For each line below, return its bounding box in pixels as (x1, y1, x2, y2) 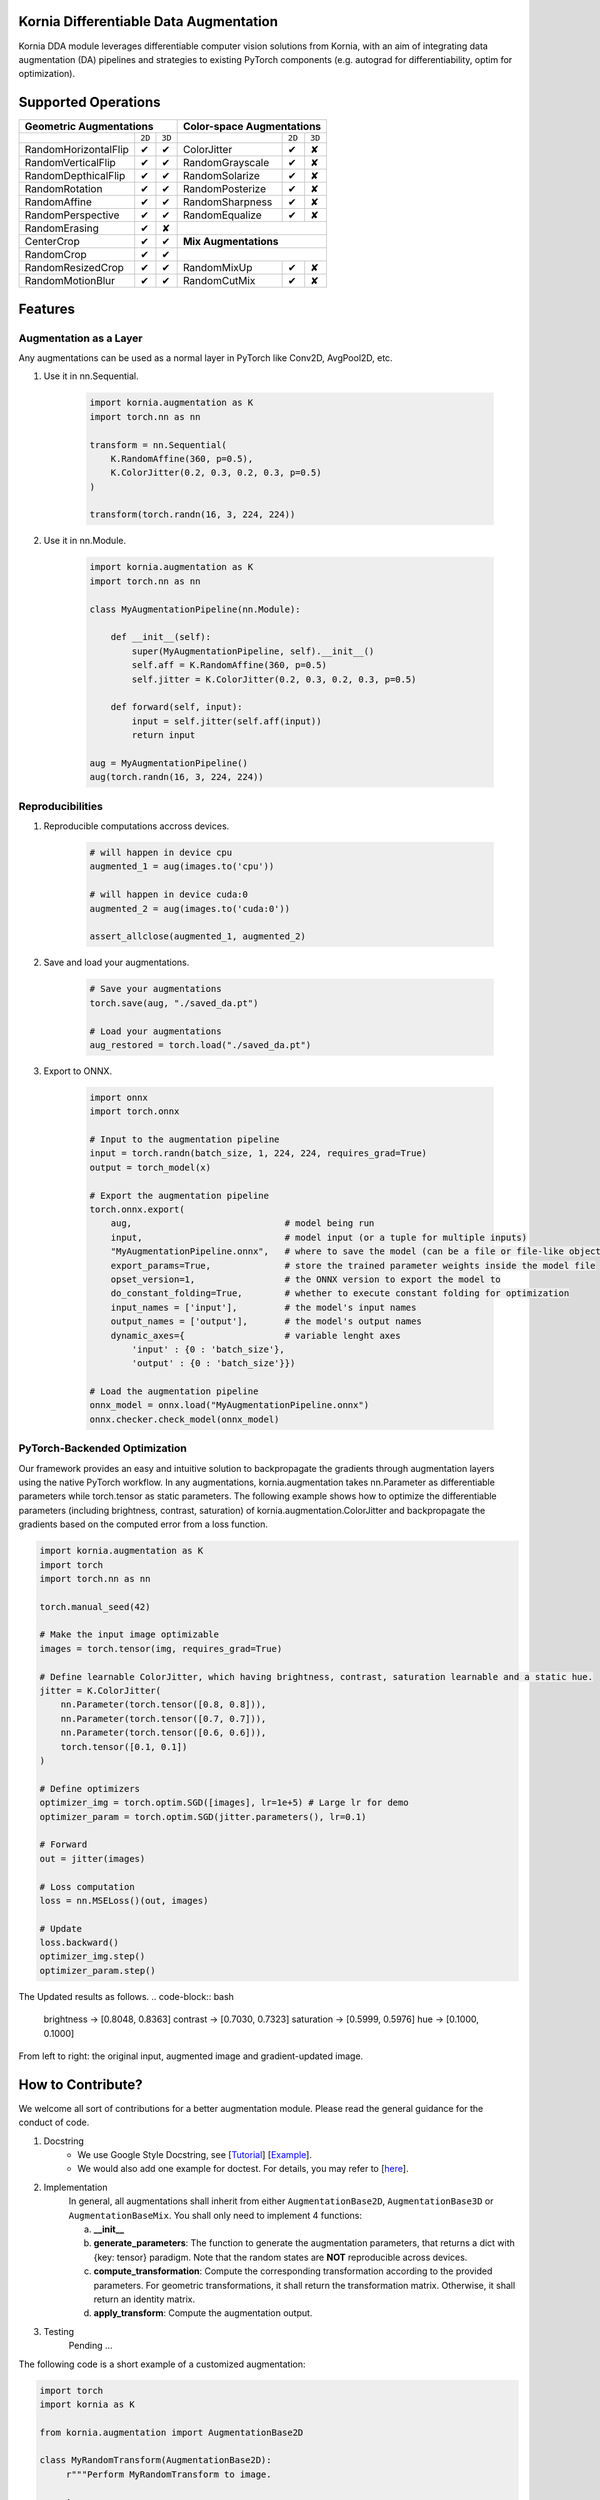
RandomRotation (24, 182, 103, 196)
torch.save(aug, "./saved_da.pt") (89, 997, 259, 1009)
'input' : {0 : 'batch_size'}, (131, 1343, 285, 1355)
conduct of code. (18, 2116, 90, 2129)
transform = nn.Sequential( (89, 439, 227, 450)
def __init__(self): (110, 631, 212, 643)
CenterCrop (24, 235, 80, 249)
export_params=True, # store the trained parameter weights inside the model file (110, 1260, 596, 1271)
